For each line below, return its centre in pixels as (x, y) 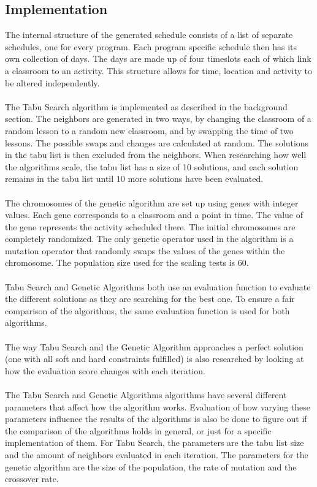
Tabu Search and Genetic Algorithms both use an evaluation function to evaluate (158, 286)
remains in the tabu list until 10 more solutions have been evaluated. (134, 179)
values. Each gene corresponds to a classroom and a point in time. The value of (154, 215)
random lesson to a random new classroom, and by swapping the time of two (149, 130)
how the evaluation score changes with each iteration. (105, 370)
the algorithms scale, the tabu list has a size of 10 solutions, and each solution (152, 166)
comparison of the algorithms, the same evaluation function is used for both (147, 310)
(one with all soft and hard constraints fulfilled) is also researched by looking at (155, 359)
